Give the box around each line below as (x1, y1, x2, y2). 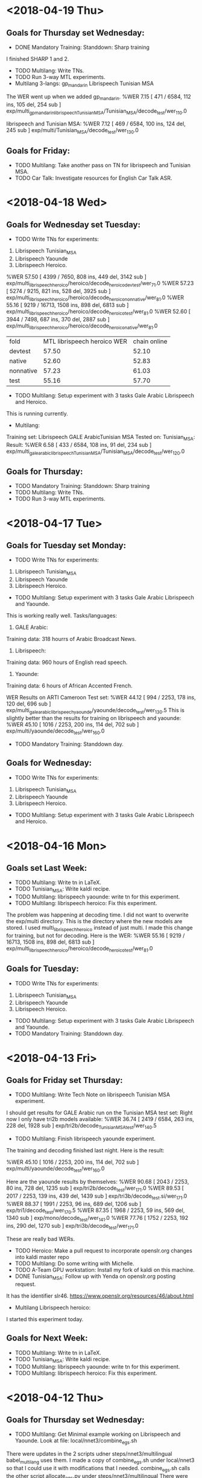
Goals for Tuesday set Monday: (6, 540, 127, 551)
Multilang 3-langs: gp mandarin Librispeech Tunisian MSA (14, 80, 154, 88)
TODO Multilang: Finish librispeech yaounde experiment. (14, 1135, 156, 1143)
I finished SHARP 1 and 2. (6, 55, 69, 62)
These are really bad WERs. (6, 1235, 75, 1242)
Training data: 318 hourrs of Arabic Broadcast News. (6, 636, 137, 643)
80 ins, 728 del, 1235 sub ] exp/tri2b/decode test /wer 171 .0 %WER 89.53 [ (6, 1184, 184, 1193)
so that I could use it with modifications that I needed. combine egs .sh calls (6, 1464, 191, 1473)
